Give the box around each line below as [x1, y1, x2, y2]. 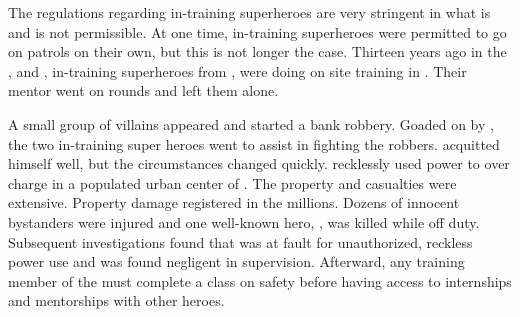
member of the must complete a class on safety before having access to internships [8, 270, 512, 291]
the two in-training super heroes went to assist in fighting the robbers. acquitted [8, 133, 500, 154]
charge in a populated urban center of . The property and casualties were [8, 172, 457, 193]
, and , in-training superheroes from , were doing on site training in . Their [8, 60, 467, 81]
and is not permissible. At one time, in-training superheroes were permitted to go [8, 21, 507, 42]
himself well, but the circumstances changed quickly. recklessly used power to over [8, 153, 510, 174]
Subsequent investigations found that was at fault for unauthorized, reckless [8, 231, 473, 252]
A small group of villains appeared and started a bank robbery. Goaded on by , [8, 113, 494, 134]
